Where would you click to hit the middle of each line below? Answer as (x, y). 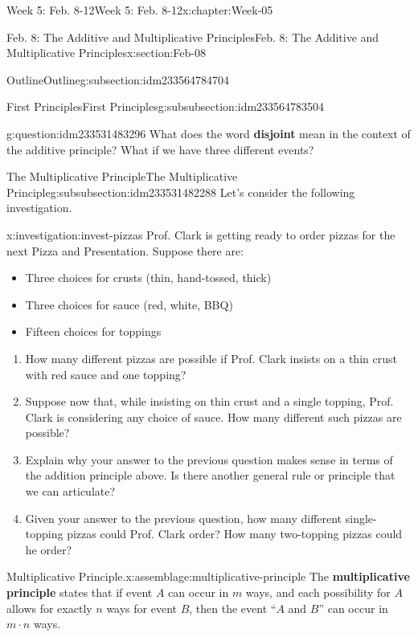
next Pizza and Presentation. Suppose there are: (125, 250)
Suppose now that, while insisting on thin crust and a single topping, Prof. (209, 401)
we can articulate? (70, 491)
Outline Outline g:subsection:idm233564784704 (118, 79)
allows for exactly (49, 608)
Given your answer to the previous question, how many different (184, 518)
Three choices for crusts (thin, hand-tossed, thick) (148, 278)
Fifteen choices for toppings (93, 331)
